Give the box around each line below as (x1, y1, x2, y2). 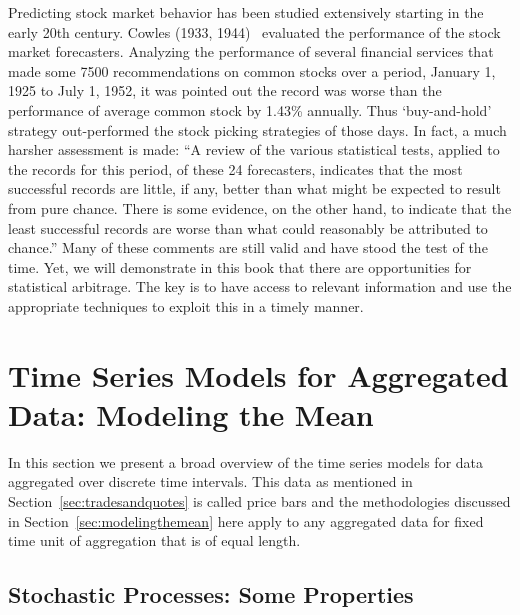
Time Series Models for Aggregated (8, 354, 509, 395)
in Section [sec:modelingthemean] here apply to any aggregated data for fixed (8, 510, 484, 531)
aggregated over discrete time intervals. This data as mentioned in (8, 471, 413, 492)
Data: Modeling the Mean (8, 393, 374, 434)
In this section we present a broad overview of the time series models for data (8, 451, 484, 472)
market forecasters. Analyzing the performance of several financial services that (8, 41, 494, 62)
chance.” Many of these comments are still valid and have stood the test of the (8, 237, 488, 258)
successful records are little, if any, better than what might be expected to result (8, 178, 501, 199)
